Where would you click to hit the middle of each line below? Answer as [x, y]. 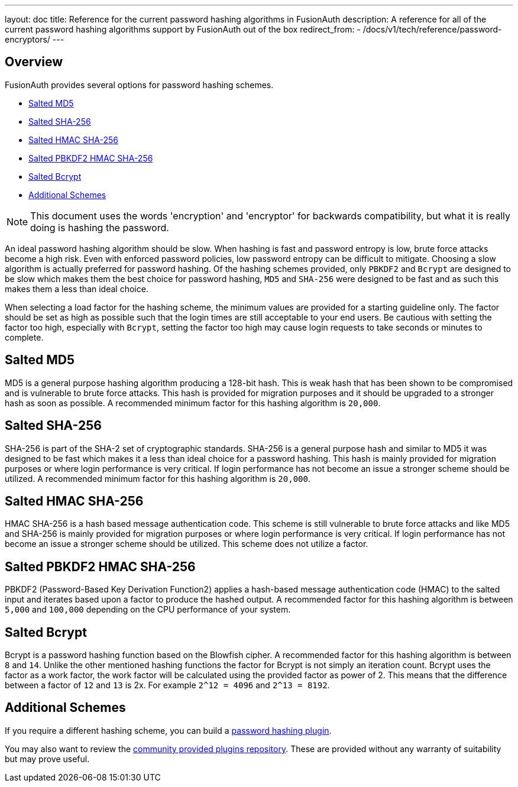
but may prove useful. [47, 759]
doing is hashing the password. [100, 227]
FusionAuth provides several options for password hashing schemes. [139, 85]
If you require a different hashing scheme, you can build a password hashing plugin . [168, 730]
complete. [24, 337]
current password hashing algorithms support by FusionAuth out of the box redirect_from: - [183, 29]
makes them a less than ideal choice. [77, 289]
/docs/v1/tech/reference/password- [432, 29]
